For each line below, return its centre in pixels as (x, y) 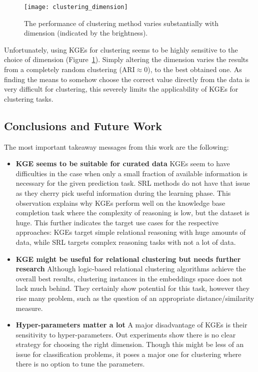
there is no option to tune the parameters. (80, 364)
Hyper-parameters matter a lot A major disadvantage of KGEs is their (131, 325)
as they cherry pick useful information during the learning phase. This (123, 193)
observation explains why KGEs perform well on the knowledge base (120, 203)
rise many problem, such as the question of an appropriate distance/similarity (135, 298)
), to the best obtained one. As (195, 69)
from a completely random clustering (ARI (69, 69)
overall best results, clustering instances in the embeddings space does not (129, 278)
